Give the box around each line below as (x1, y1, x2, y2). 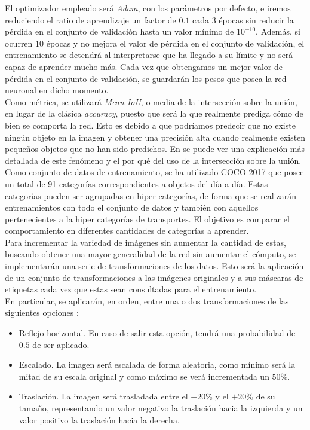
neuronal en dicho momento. (5, 84, 109, 96)
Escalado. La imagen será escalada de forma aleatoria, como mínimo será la (19, 358, 296, 371)
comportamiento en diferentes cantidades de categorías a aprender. (5, 224, 249, 237)
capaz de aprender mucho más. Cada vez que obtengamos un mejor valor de (5, 60, 283, 72)
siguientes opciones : (5, 306, 79, 319)
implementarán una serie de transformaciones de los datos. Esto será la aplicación (5, 260, 304, 272)
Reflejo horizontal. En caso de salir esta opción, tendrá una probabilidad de (19, 327, 296, 339)
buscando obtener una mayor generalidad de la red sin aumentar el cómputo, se (5, 248, 296, 260)
